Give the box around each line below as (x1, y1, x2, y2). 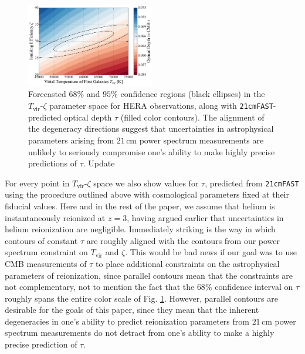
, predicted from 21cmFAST (205, 176, 299, 189)
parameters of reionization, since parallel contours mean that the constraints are (5, 269, 293, 281)
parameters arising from (28, 133, 114, 146)
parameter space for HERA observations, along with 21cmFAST (49, 99, 273, 112)
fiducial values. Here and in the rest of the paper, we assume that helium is (5, 199, 275, 212)
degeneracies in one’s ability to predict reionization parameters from (5, 315, 249, 327)
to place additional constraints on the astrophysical (96, 257, 280, 269)
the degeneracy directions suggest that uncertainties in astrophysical (28, 122, 274, 135)
